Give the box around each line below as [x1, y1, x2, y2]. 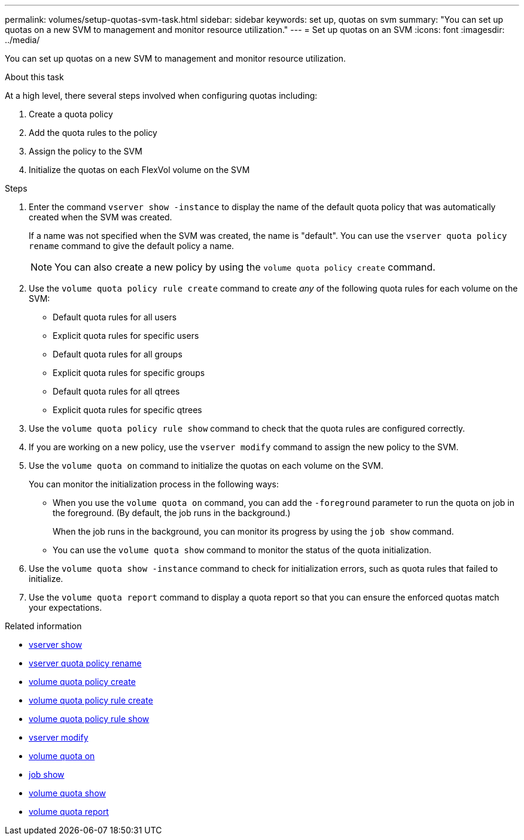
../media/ [5, 35, 40, 45]
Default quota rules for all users [53, 312, 177, 322]
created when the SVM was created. [29, 212, 172, 222]
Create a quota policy [29, 109, 113, 119]
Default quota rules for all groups [53, 349, 182, 359]
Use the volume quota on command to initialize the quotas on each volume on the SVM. [29, 460, 383, 471]
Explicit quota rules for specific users [53, 330, 199, 341]
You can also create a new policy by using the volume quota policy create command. [54, 261, 435, 273]
